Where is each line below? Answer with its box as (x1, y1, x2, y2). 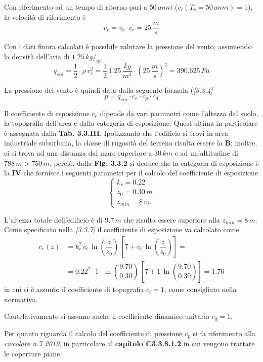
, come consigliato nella (164, 283, 237, 294)
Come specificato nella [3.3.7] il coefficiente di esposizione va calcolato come (4, 224, 239, 235)
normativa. (4, 294, 37, 304)
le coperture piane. (4, 348, 62, 358)
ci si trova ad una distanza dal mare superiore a (4, 147, 152, 158)
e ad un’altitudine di (174, 147, 238, 158)
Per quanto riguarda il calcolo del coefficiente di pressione (4, 328, 183, 338)
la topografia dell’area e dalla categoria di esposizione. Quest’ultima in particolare (4, 118, 258, 128)
